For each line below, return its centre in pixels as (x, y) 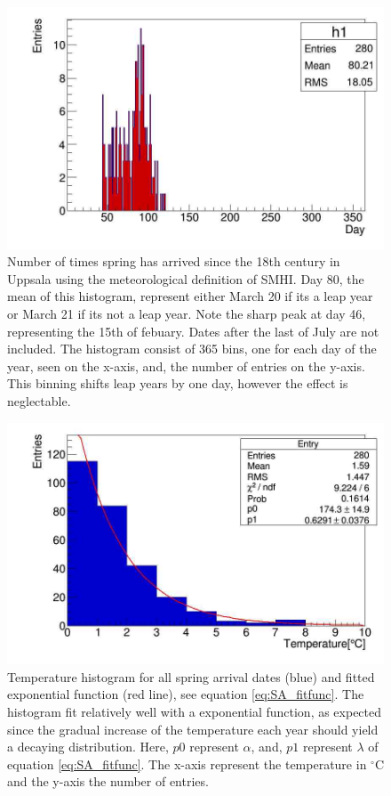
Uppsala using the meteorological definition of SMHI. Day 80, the (186, 278)
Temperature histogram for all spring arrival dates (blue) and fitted (191, 676)
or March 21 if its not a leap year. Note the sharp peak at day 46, (187, 313)
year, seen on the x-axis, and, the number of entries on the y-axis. (186, 366)
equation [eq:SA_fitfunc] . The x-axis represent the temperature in (187, 764)
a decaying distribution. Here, (88, 747)
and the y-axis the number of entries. (108, 781)
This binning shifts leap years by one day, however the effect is (178, 383)
